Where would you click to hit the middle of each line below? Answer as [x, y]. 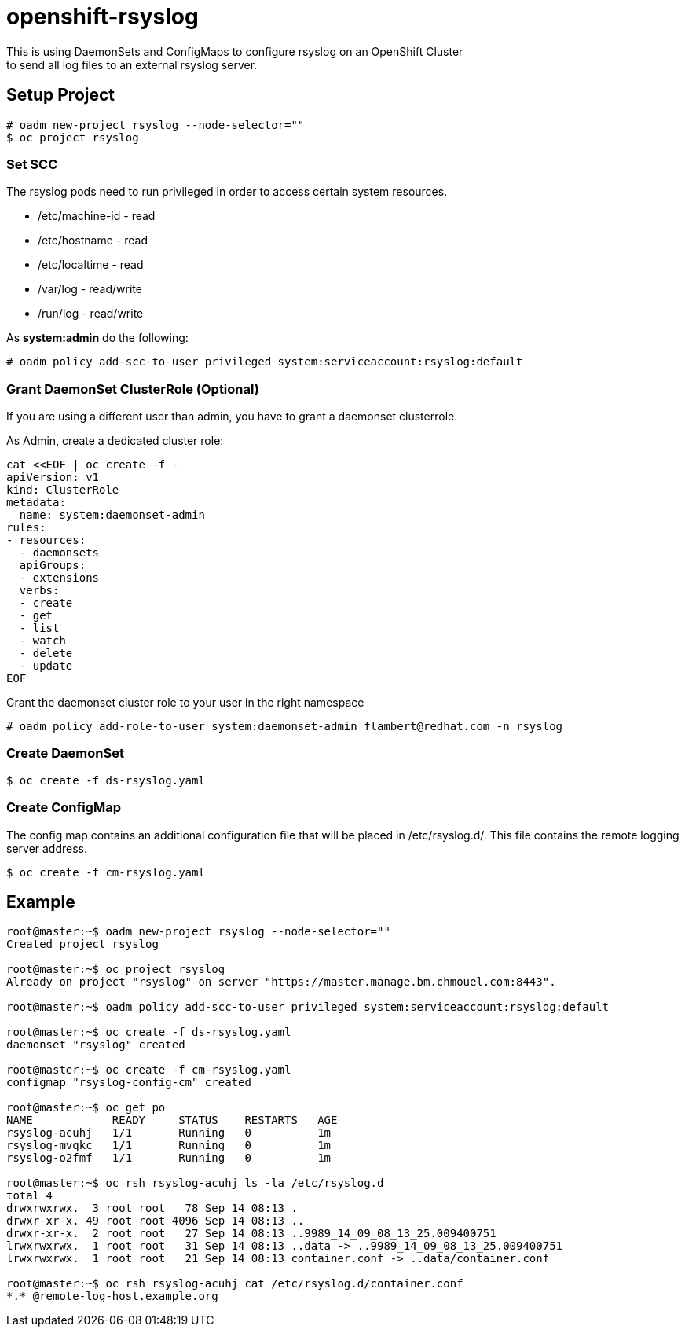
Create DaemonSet [65, 753]
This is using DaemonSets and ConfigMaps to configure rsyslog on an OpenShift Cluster [235, 51]
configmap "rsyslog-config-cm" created [129, 1083]
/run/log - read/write [91, 314]
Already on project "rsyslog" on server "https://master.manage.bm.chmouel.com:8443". [281, 982]
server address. [47, 848]
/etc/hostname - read [93, 241]
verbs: [39, 591]
